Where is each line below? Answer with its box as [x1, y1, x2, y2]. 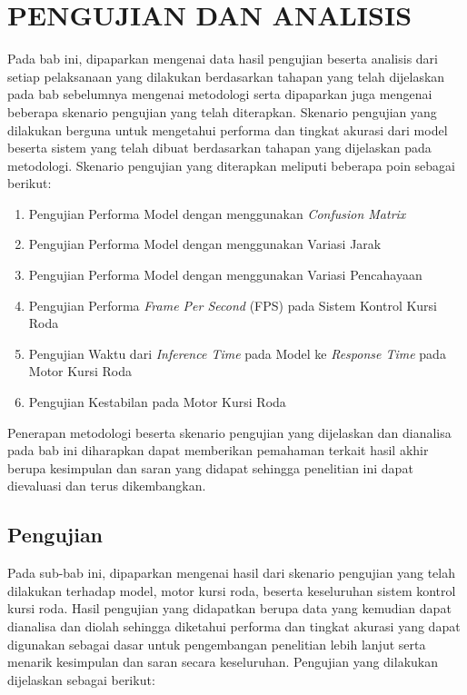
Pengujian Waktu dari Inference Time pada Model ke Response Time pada [28, 343, 446, 362]
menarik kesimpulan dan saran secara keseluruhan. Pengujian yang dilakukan [7, 652, 438, 671]
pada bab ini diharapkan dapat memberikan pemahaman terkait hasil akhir [7, 441, 429, 460]
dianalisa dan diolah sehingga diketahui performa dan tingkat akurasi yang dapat [7, 616, 461, 635]
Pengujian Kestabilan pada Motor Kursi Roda [28, 392, 286, 412]
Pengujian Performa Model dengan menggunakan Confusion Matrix [28, 204, 406, 223]
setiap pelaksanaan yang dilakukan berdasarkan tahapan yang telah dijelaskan [7, 66, 445, 85]
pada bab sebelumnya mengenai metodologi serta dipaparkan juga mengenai [7, 84, 432, 104]
